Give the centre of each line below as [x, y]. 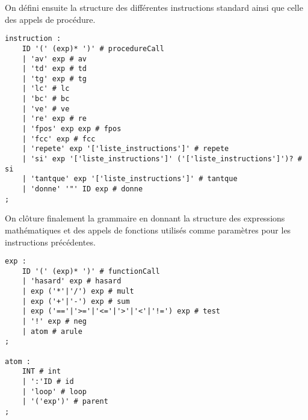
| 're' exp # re [54, 119]
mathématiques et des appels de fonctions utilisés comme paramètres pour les [148, 230]
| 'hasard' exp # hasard [72, 281]
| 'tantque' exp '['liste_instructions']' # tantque [130, 179]
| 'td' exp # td [54, 69]
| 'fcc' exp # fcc [59, 139]
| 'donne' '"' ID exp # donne [82, 189]
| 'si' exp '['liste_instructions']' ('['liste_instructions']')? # [162, 159]
